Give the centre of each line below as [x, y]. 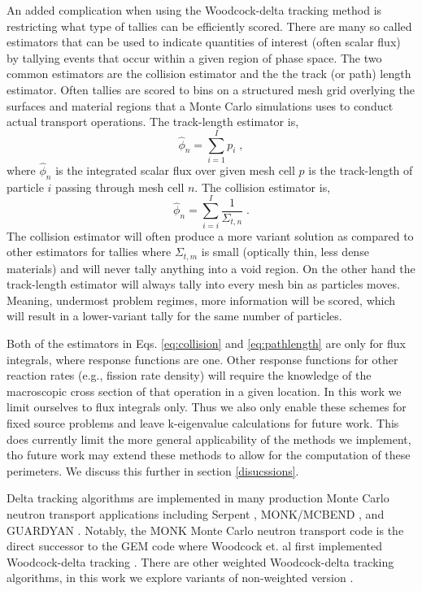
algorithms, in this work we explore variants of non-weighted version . [180, 578]
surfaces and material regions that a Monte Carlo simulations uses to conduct [200, 105]
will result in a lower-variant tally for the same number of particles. [174, 316]
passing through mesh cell [120, 187]
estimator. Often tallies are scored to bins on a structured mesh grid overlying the [211, 89]
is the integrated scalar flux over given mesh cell [175, 170]
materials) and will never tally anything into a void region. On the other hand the [211, 268]
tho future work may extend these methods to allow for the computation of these [209, 455]
